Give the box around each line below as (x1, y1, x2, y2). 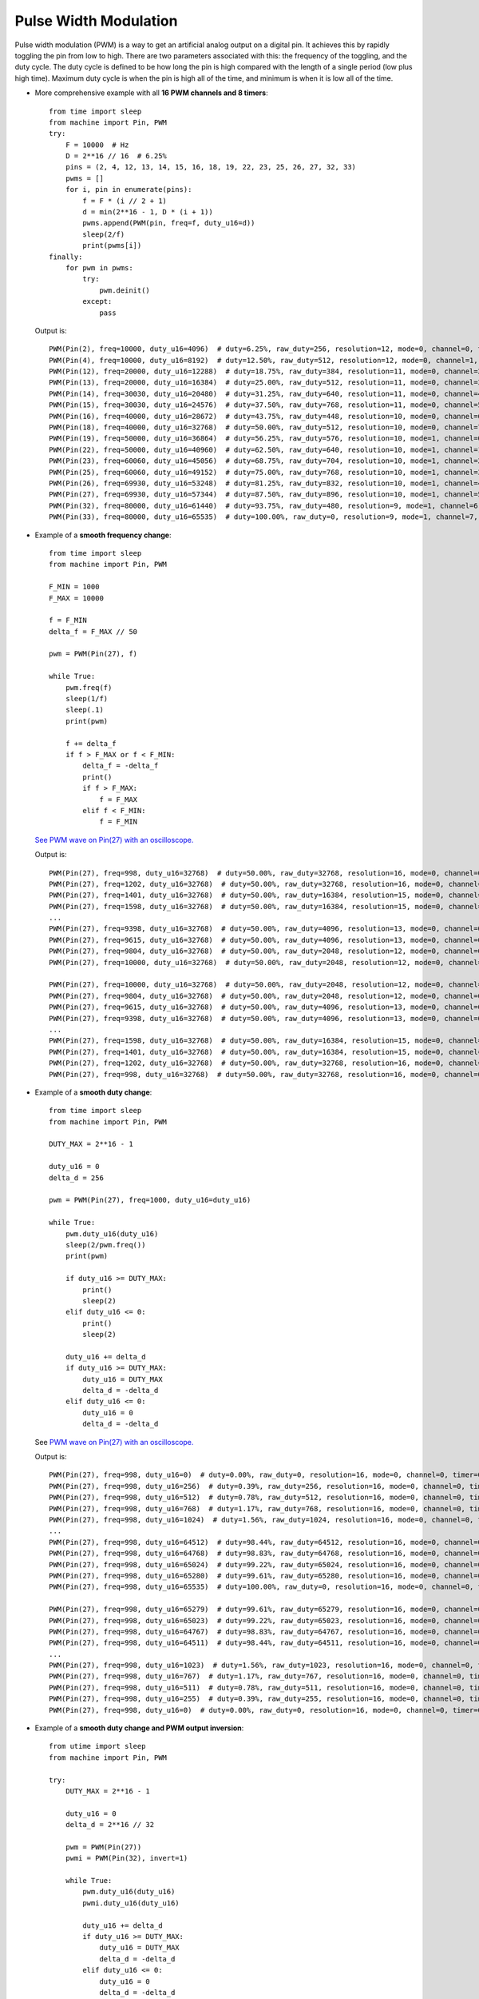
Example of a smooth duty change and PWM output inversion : (34, 1723, 244, 1733)
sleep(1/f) (65, 694, 109, 704)
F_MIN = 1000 (49, 582, 100, 592)
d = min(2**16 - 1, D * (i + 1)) (82, 208, 213, 217)
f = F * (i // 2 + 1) (82, 196, 168, 205)
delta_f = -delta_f (82, 761, 159, 771)
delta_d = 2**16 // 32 (65, 1820, 155, 1829)
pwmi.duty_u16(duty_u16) (82, 1898, 180, 1907)
